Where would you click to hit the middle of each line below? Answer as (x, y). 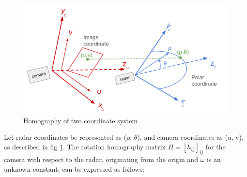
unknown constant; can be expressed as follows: (74, 169)
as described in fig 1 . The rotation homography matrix (85, 146)
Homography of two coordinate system (80, 121)
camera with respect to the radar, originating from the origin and (101, 159)
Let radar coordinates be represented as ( (65, 137)
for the (216, 146)
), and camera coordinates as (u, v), (190, 137)
